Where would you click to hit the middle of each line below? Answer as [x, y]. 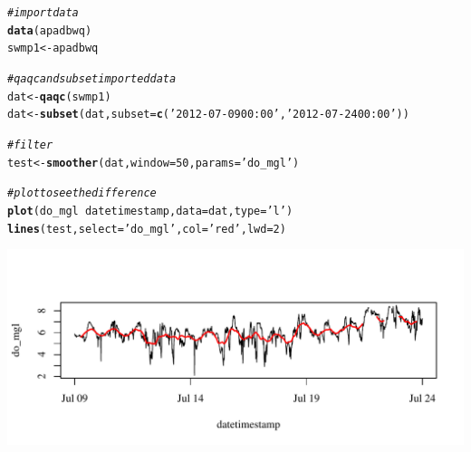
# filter [30, 144]
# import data [43, 13]
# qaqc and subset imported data [92, 78]
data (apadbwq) [50, 30]
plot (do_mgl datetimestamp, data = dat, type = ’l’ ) [150, 211]
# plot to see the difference [82, 193]
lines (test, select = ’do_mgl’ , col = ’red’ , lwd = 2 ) [147, 229]
